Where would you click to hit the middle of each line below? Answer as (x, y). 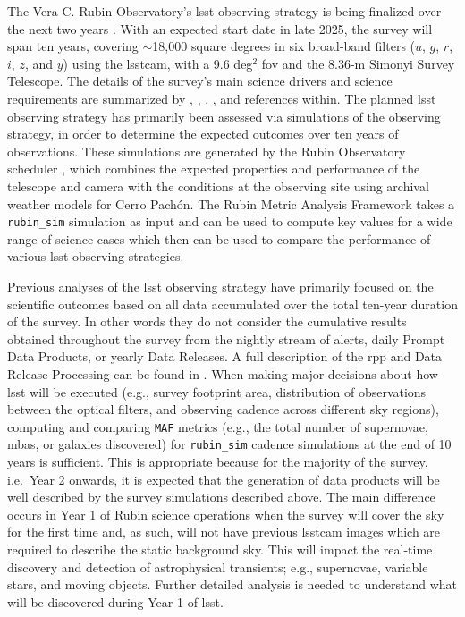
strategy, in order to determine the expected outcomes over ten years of (203, 134)
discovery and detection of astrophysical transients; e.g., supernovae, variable (218, 566)
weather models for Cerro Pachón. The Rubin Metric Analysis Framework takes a (231, 203)
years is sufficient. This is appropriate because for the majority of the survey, (218, 462)
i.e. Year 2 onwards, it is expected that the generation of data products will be (224, 479)
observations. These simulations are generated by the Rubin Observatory (207, 151)
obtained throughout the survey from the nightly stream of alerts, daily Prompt (226, 338)
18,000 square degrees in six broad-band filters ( (284, 46)
